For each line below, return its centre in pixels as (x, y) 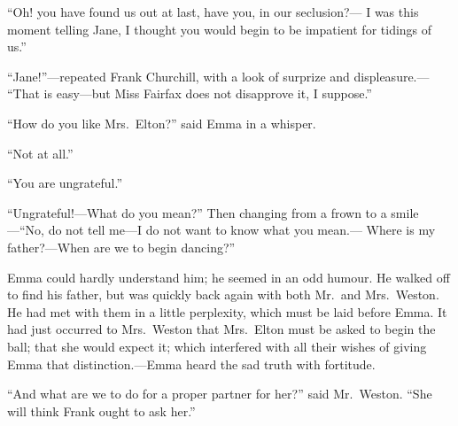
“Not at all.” (40, 153)
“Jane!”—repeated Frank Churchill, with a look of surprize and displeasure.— (218, 76)
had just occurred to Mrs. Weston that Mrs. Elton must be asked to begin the (221, 329)
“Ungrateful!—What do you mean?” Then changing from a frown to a (197, 212)
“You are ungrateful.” (65, 183)
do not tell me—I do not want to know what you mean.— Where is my (242, 230)
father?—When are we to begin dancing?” (121, 247)
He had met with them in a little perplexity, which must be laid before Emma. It (227, 311)
